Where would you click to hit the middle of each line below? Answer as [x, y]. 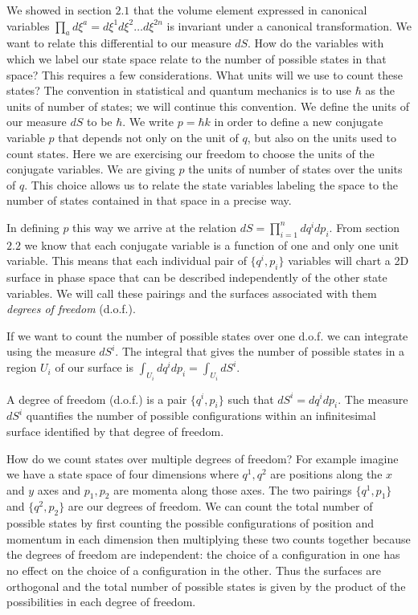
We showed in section [59, 10]
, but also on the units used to [322, 137]
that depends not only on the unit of [148, 137]
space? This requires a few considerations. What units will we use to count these [205, 74]
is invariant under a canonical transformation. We [289, 25]
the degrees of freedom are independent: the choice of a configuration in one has [203, 554]
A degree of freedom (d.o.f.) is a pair [97, 399]
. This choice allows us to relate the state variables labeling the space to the [211, 184]
